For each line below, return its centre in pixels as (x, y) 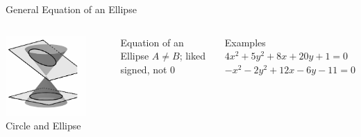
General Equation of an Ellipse (71, 9)
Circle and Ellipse (43, 125)
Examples (245, 42)
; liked (192, 56)
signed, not (144, 69)
